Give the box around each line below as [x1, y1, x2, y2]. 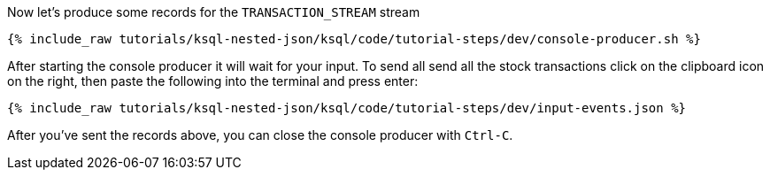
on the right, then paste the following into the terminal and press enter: [7, 73, 419, 88]
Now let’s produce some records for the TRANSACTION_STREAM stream [7, 4, 420, 19]
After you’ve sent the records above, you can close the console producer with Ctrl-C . [7, 127, 513, 142]
